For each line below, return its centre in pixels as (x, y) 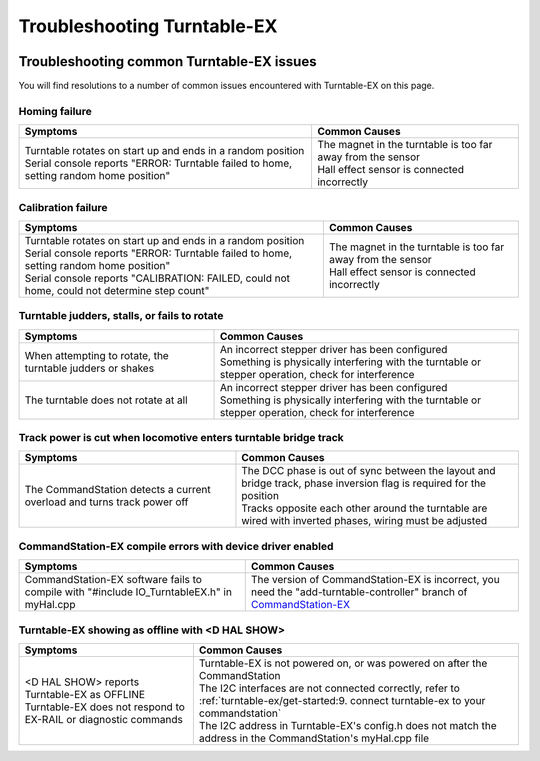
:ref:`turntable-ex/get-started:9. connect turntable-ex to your (342, 700)
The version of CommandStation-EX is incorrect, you (375, 580)
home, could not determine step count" (117, 290)
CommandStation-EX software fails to (113, 580)
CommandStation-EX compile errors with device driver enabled (176, 546)
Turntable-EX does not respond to (104, 707)
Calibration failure (63, 207)
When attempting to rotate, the (96, 355)
